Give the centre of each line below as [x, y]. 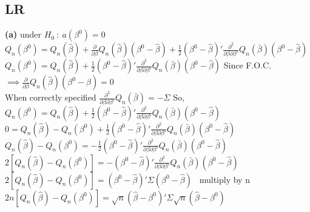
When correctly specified [51, 97]
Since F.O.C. [248, 65]
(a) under [23, 34]
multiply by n [224, 179]
